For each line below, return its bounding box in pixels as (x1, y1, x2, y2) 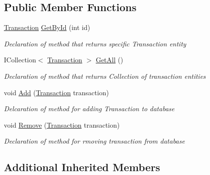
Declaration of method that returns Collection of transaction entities (4, 71, 206, 81)
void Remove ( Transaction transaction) (4, 119, 120, 130)
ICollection (4, 55, 36, 65)
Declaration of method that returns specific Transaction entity (4, 38, 186, 48)
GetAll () (95, 55, 123, 65)
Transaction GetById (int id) (4, 22, 90, 32)
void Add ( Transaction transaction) (4, 87, 109, 97)
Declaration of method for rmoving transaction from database (4, 136, 185, 146)
